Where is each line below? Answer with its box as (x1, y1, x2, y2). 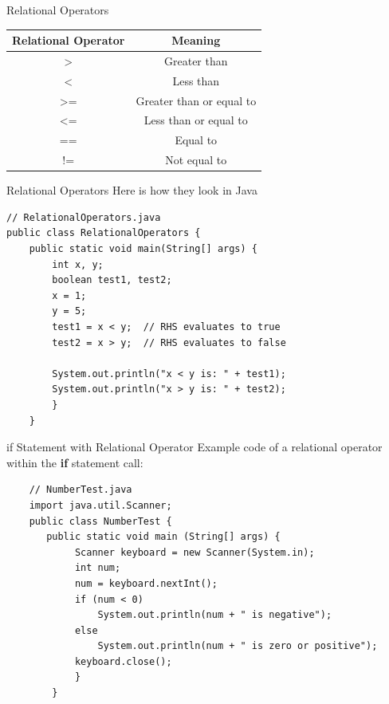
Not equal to (165, 151, 227, 168)
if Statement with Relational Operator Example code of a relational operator (6, 439, 383, 455)
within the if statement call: (6, 454, 143, 470)
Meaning (171, 32, 221, 49)
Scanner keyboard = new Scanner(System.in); (74, 546, 315, 558)
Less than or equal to (143, 112, 248, 128)
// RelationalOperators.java (6, 211, 161, 223)
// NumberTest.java (29, 484, 132, 496)
